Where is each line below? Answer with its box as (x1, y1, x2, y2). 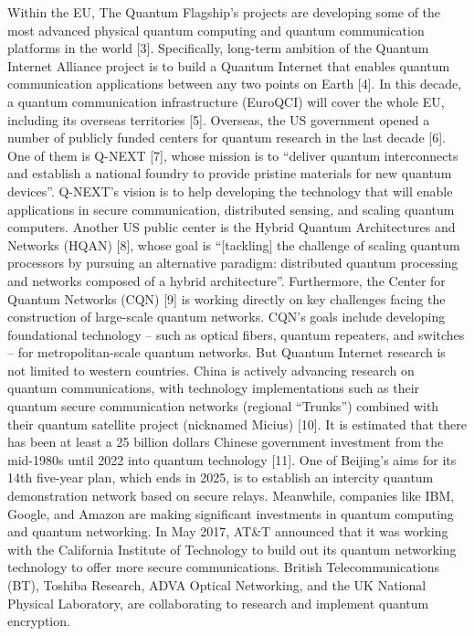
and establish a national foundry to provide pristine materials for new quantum (7, 164, 452, 183)
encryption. (7, 611, 70, 631)
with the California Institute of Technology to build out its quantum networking (7, 539, 457, 558)
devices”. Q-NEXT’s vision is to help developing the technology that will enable (7, 181, 453, 200)
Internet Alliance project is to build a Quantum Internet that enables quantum (7, 56, 450, 75)
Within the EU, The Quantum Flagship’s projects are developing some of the (7, 3, 441, 21)
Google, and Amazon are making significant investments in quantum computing (7, 503, 454, 523)
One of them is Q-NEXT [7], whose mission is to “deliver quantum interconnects (7, 145, 458, 164)
